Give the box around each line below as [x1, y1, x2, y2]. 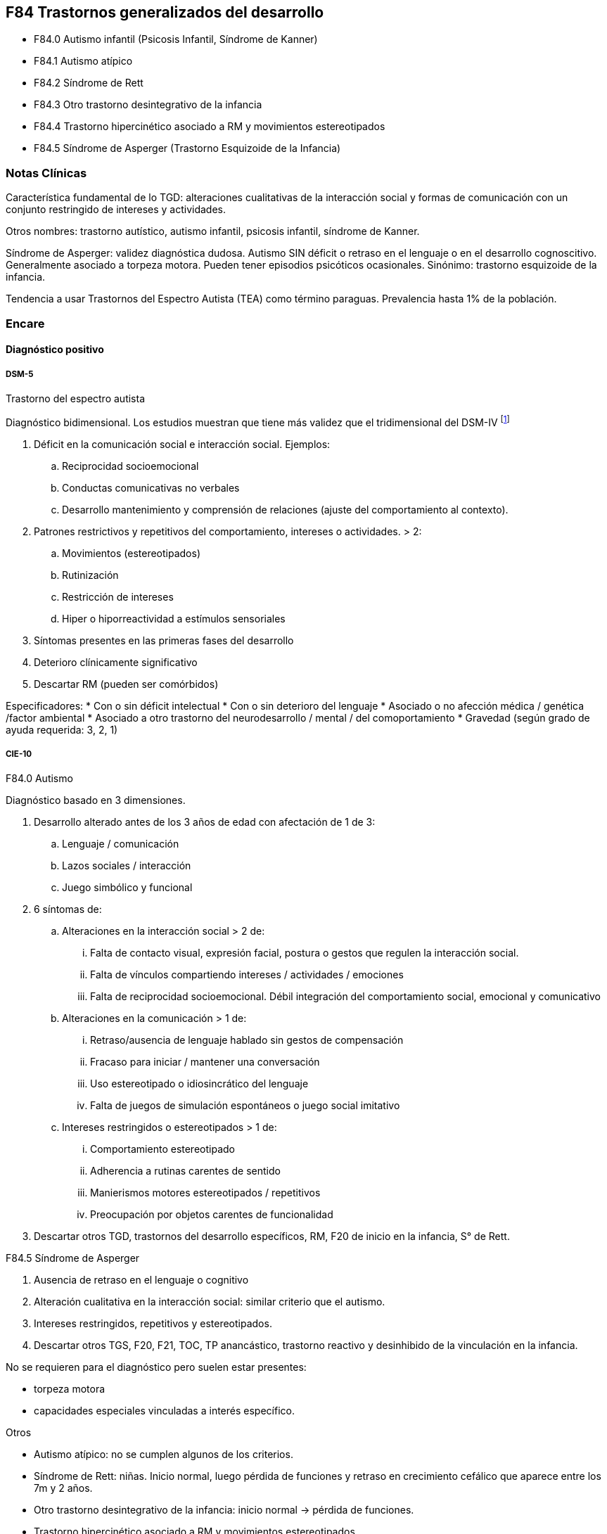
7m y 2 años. [34, 1482, 93, 1495]
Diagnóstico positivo [6, 343, 104, 356]
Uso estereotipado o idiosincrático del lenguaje [90, 1078, 309, 1090]
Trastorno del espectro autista [6, 392, 146, 404]
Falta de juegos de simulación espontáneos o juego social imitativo [90, 1099, 400, 1112]
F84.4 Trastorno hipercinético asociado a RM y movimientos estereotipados [34, 120, 385, 133]
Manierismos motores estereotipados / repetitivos [90, 1187, 321, 1199]
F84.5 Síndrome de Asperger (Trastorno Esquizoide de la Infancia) [34, 142, 341, 155]
